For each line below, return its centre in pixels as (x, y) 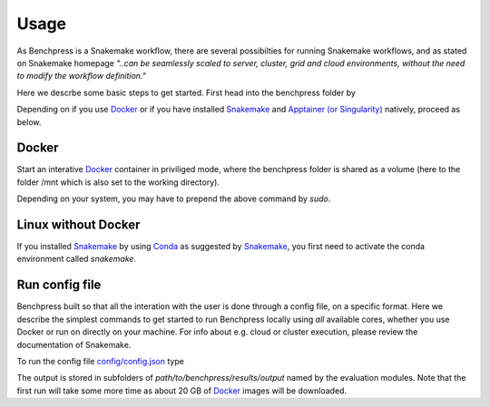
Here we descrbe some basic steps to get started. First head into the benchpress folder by (186, 92)
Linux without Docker (78, 225)
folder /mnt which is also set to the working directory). (118, 182)
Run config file (59, 285)
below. (29, 121)
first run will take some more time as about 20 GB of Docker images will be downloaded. (182, 391)
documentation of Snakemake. (74, 344)
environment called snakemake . (76, 259)
